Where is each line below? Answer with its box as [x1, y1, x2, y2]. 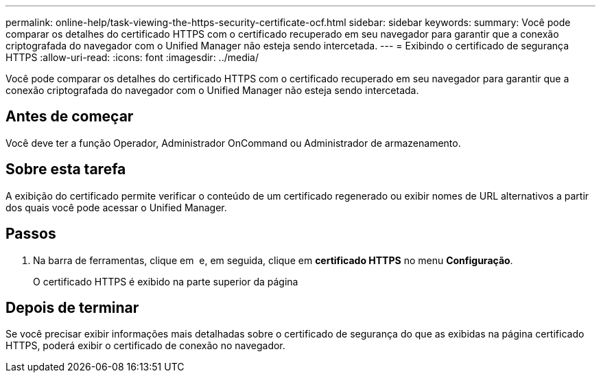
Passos [5, 225, 56, 243]
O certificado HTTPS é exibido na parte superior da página [33, 275, 298, 287]
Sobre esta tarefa [5, 161, 126, 178]
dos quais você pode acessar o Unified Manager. [5, 201, 227, 213]
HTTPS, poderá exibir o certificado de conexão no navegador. [5, 340, 285, 352]
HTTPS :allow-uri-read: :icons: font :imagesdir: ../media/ [5, 51, 259, 63]
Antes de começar [5, 108, 134, 126]
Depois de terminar [5, 298, 139, 316]
